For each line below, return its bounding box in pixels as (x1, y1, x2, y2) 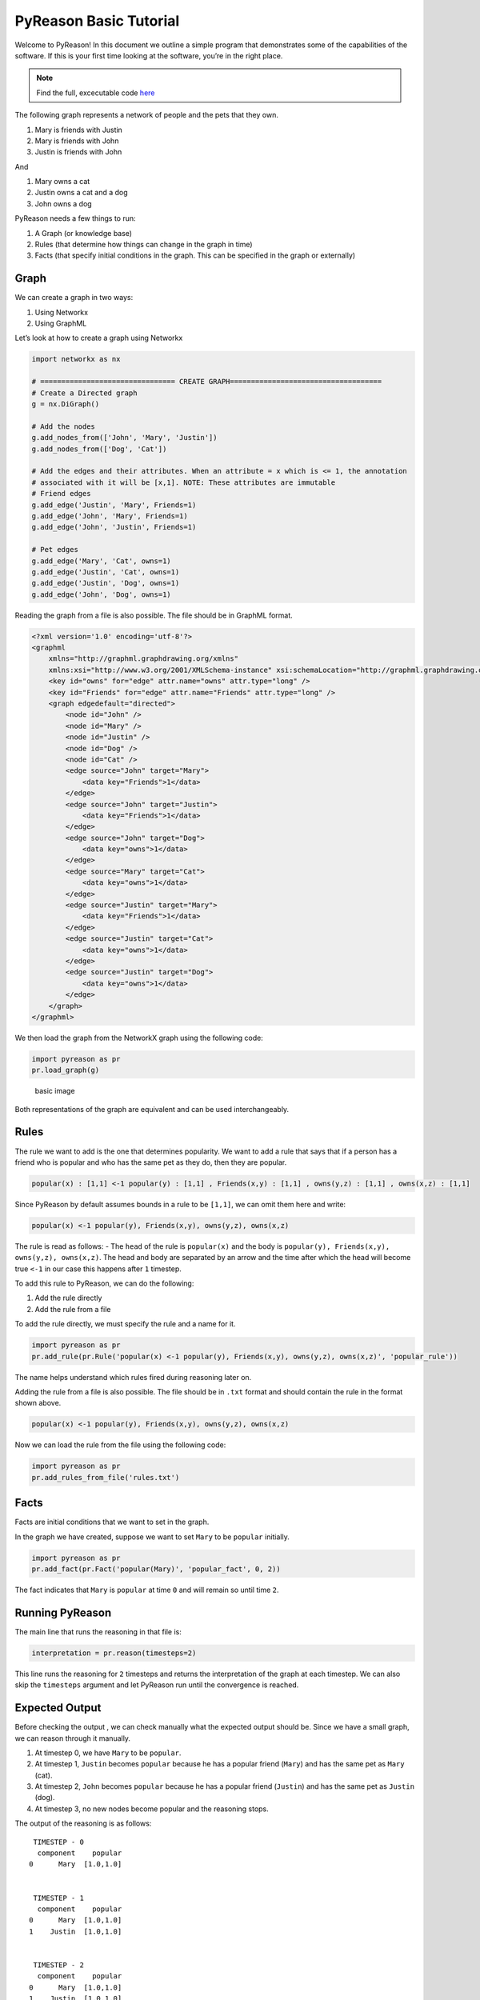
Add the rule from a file (34, 1304, 111, 1314)
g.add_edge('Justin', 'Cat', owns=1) (31, 567, 180, 576)
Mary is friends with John (34, 136, 119, 146)
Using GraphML (34, 318, 87, 328)
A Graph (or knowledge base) (34, 228, 132, 238)
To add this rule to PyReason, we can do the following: (14, 1278, 194, 1288)
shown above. (14, 1398, 62, 1408)
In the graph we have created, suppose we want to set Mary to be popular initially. (14, 1532, 290, 1542)
